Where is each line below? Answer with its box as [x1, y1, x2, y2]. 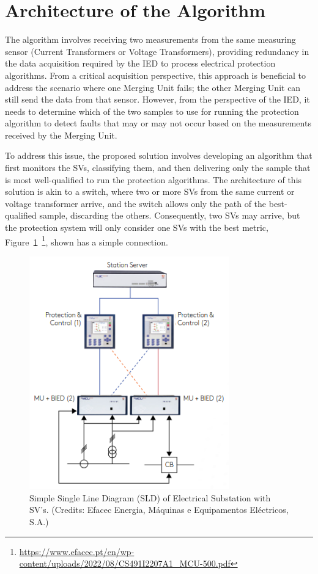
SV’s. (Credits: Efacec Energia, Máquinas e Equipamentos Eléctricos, [29, 503, 289, 516]
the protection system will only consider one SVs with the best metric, [5, 221, 268, 234]
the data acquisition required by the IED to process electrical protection [5, 57, 276, 70]
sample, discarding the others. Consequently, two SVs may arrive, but [39, 209, 300, 222]
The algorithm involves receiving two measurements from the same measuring [5, 33, 296, 46]
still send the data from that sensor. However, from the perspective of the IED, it [5, 93, 310, 106]
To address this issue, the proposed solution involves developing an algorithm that [5, 149, 312, 162]
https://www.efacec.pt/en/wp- [19, 545, 135, 558]
